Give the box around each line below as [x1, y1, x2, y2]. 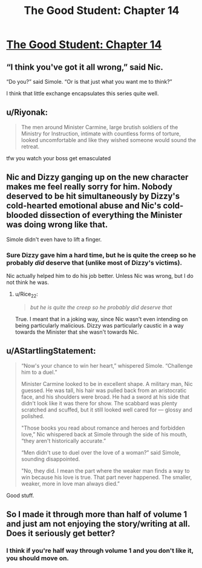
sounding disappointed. [21, 455, 80, 462]
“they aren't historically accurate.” [21, 437, 106, 444]
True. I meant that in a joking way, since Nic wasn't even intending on [15, 315, 188, 322]
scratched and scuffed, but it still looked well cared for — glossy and [21, 406, 192, 413]
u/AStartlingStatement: [6, 346, 96, 356]
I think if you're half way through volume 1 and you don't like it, [6, 546, 194, 555]
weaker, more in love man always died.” [21, 480, 120, 487]
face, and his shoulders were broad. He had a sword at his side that [21, 393, 190, 401]
